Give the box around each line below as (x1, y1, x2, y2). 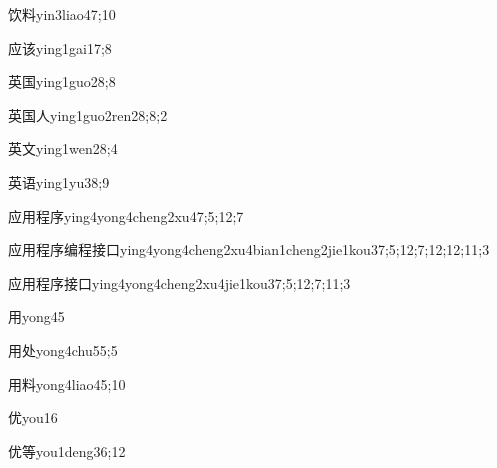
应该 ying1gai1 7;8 (8, 37, 112, 58)
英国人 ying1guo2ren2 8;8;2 (8, 104, 168, 125)
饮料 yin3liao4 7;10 (8, 4, 116, 24)
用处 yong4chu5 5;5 (8, 339, 118, 360)
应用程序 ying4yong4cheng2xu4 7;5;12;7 (8, 205, 244, 226)
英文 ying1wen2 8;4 (8, 138, 118, 159)
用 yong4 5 (8, 306, 65, 327)
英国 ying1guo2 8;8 (8, 71, 116, 92)
